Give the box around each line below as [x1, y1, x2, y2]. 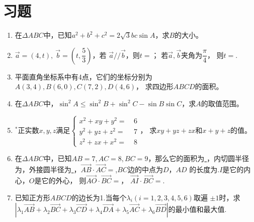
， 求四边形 [136, 81, 174, 92]
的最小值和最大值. [168, 204, 227, 214]
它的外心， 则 [41, 175, 87, 185]
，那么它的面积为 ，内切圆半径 [148, 153, 249, 164]
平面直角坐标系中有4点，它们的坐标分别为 [15, 71, 152, 82]
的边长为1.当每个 [71, 192, 127, 202]
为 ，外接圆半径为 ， [15, 164, 81, 175]
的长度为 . [189, 164, 220, 175]
